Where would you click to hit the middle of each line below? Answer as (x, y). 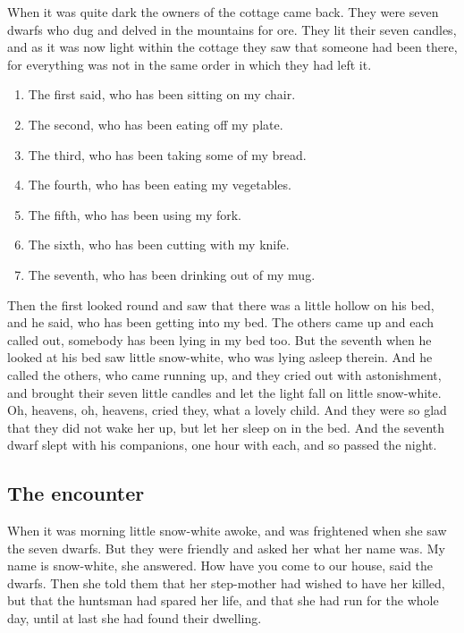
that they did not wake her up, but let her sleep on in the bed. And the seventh (226, 427)
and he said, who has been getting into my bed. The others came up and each (221, 322)
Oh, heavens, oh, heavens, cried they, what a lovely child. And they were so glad (227, 410)
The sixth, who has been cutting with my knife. (159, 245)
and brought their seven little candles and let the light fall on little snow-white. (224, 392)
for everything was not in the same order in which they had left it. (190, 64)
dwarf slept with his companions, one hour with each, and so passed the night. (222, 445)
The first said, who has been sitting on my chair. (162, 94)
